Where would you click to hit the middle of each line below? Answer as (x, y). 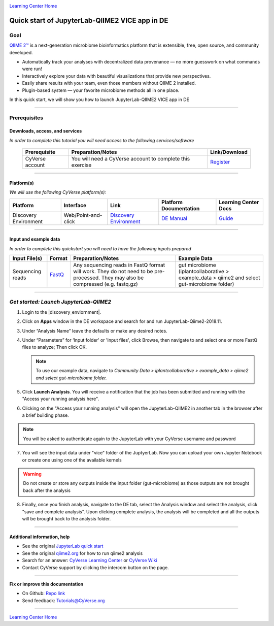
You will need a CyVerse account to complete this (131, 159)
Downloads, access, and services (46, 131)
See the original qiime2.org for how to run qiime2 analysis (82, 553)
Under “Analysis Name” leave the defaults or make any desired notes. (95, 331)
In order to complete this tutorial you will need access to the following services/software (102, 140)
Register (220, 162)
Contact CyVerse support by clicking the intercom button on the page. (96, 567)
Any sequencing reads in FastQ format (119, 265)
